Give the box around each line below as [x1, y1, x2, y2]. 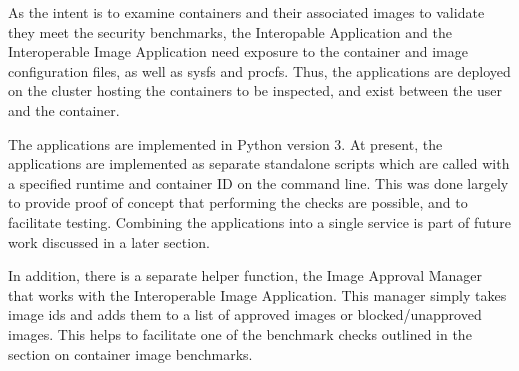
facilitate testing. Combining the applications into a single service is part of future [8, 211, 511, 232]
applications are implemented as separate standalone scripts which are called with [8, 153, 510, 174]
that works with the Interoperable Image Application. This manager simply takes [8, 284, 507, 305]
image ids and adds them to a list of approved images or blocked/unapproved [8, 304, 482, 325]
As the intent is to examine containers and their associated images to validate [8, 2, 485, 22]
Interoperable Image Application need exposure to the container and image [8, 41, 468, 62]
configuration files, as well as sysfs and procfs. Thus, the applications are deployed [8, 60, 511, 81]
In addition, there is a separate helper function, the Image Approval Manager [8, 265, 483, 286]
